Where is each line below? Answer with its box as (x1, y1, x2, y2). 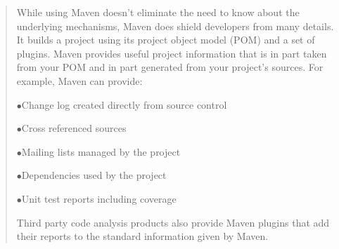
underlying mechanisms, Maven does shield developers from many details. (16, 18, 334, 33)
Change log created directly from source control (21, 97, 227, 112)
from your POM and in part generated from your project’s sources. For (16, 60, 324, 74)
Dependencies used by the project (21, 168, 167, 182)
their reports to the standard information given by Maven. (16, 229, 269, 243)
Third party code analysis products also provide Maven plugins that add (16, 215, 330, 229)
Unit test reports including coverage (21, 191, 177, 206)
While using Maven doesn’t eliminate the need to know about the (16, 5, 300, 19)
